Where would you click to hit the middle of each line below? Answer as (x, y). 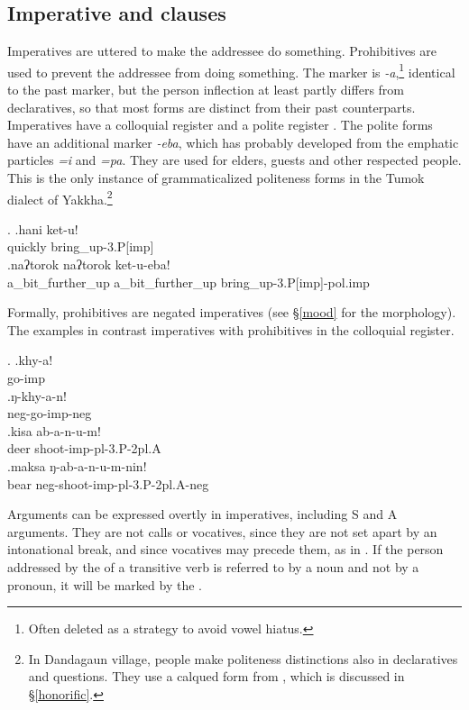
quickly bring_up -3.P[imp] (81, 246)
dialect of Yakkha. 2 (60, 197)
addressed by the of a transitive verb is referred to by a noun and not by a (213, 566)
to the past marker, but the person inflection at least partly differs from (206, 90)
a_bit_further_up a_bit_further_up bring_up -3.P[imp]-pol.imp (189, 282)
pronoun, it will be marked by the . (105, 584)
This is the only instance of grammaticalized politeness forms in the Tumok (216, 178)
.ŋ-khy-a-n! (37, 395)
